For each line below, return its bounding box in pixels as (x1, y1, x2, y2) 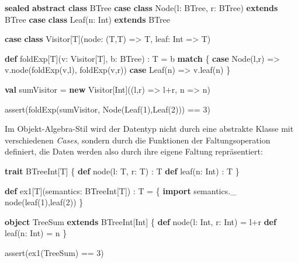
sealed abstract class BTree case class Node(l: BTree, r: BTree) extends (5, 2, 278, 13)
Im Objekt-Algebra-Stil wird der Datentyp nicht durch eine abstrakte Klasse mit (5, 122, 294, 135)
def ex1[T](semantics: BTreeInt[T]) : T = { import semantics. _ (5, 184, 237, 197)
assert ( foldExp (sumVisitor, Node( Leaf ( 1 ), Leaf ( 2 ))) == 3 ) (5, 103, 210, 115)
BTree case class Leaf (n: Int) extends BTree (5, 13, 170, 25)
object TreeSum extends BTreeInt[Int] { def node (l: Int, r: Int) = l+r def (5, 215, 276, 227)
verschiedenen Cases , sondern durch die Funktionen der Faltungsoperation (5, 134, 271, 146)
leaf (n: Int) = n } (5, 227, 67, 239)
